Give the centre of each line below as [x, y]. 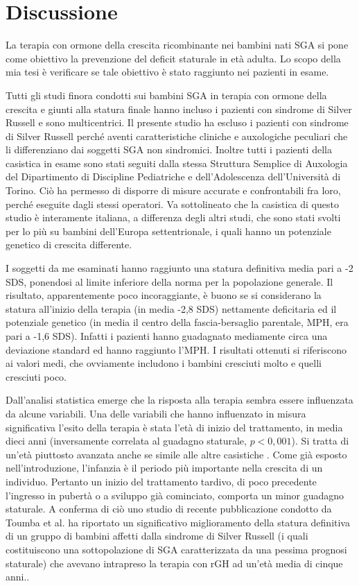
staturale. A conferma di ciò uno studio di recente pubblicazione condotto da [169, 509]
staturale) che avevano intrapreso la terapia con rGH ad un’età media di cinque [174, 563]
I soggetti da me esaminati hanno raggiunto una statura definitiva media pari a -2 [179, 268]
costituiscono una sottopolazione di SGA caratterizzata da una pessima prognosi [176, 549]
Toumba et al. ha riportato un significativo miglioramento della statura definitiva [178, 522]
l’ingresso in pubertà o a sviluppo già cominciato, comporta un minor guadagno [175, 495]
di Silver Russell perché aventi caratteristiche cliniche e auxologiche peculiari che [177, 136]
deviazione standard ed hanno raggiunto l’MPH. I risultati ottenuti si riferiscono [176, 349]
